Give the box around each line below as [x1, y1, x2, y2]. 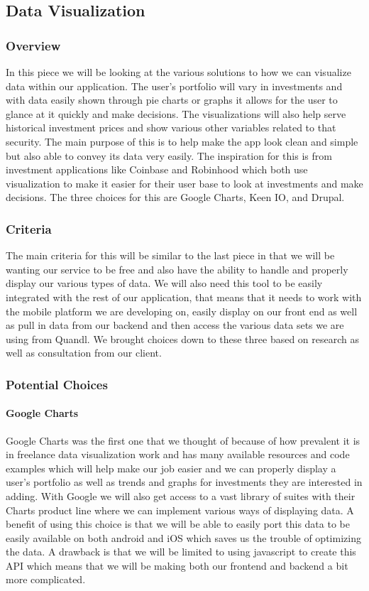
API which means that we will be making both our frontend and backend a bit [6, 558, 348, 573]
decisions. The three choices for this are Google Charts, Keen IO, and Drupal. [6, 190, 345, 205]
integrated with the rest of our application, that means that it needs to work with [6, 289, 362, 304]
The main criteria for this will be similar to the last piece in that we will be [6, 248, 335, 263]
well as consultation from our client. [6, 345, 162, 360]
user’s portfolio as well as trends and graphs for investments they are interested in [6, 475, 363, 489]
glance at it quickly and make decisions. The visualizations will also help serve [6, 106, 346, 121]
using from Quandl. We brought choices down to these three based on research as [6, 331, 360, 346]
